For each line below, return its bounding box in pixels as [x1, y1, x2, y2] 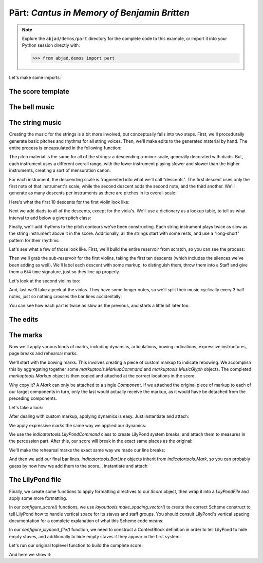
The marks [9, 331, 42, 339]
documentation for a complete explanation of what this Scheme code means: [9, 518, 164, 524]
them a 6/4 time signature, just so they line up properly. [9, 269, 120, 275]
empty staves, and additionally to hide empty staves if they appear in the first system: [9, 533, 181, 539]
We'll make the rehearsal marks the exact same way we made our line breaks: [9, 447, 165, 453]
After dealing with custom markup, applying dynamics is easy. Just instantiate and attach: [9, 413, 189, 419]
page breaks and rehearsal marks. [9, 351, 78, 357]
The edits [9, 315, 38, 323]
